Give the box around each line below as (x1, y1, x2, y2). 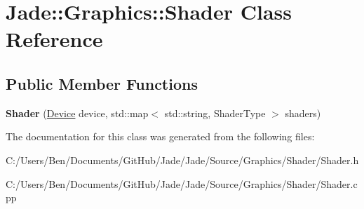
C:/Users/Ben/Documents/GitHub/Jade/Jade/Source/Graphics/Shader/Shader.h (6, 152, 359, 167)
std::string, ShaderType (164, 105, 266, 120)
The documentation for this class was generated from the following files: (6, 129, 315, 144)
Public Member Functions (6, 72, 198, 94)
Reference (6, 25, 103, 53)
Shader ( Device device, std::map (6, 105, 149, 120)
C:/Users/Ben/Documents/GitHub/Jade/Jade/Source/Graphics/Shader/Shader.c (6, 176, 358, 191)
